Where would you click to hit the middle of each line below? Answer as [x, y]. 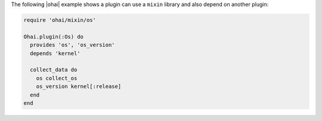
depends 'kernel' [55, 53]
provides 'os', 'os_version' [73, 45]
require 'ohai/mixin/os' [60, 20]
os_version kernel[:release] [79, 87]
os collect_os [57, 78]
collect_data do [54, 70]
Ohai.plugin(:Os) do [53, 36]
